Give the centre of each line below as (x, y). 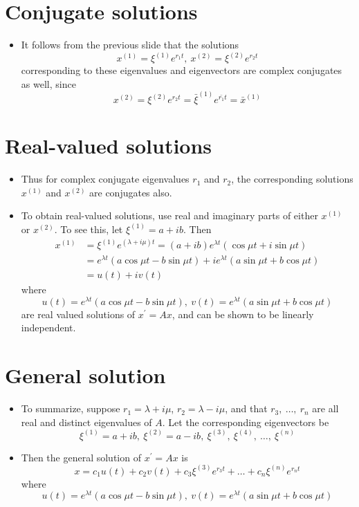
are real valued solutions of (78, 314)
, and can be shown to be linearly (243, 314)
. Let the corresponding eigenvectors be (246, 422)
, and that (246, 408)
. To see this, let (89, 229)
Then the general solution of (81, 457)
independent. (48, 328)
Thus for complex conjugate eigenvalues (105, 179)
